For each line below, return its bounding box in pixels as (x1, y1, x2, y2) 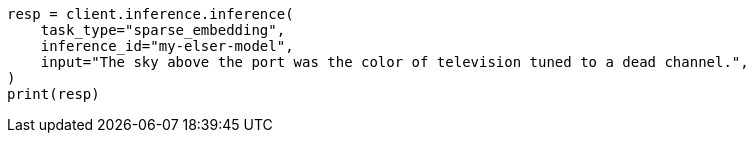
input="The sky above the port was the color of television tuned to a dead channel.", (40, 54, 749, 70)
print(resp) (7, 86, 100, 102)
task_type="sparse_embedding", (40, 22, 286, 38)
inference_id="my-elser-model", (40, 38, 294, 54)
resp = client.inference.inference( (7, 6, 294, 22)
